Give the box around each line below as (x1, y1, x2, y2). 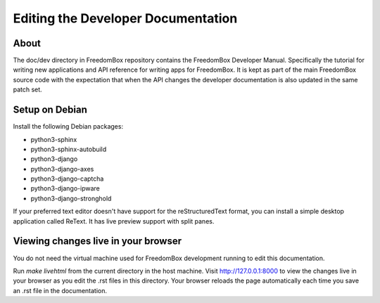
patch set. (13, 85, 42, 94)
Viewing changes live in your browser (13, 236, 182, 247)
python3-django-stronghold (30, 194, 112, 202)
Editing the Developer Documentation (13, 11, 238, 26)
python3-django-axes (30, 165, 94, 173)
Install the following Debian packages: (13, 122, 123, 131)
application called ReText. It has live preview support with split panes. (13, 217, 215, 225)
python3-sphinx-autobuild (30, 145, 107, 153)
